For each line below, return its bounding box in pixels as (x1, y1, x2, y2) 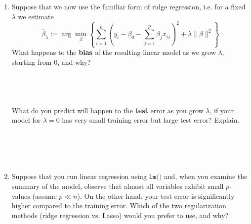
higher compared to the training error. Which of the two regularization (11, 200, 226, 211)
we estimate (18, 11, 54, 21)
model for (11, 115, 41, 125)
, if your (209, 105, 234, 115)
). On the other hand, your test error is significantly (77, 190, 235, 201)
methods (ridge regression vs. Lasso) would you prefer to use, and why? (11, 210, 229, 220)
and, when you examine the (164, 171, 248, 181)
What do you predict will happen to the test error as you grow (11, 105, 204, 115)
